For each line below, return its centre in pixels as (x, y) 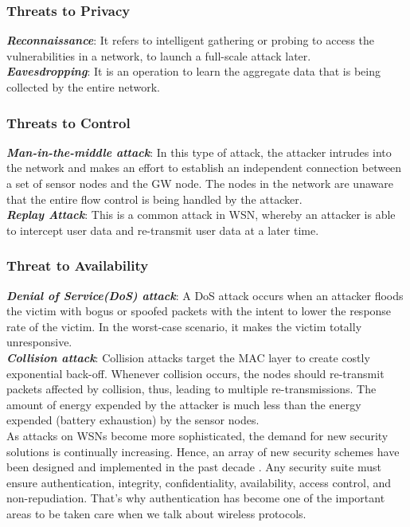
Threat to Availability (78, 265)
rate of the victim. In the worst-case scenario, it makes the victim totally (184, 326)
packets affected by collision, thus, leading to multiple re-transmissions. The (191, 389)
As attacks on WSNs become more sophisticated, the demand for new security (197, 435)
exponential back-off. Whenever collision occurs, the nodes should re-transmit (195, 373)
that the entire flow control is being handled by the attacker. (154, 199)
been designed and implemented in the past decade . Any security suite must (194, 467)
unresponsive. (39, 342)
